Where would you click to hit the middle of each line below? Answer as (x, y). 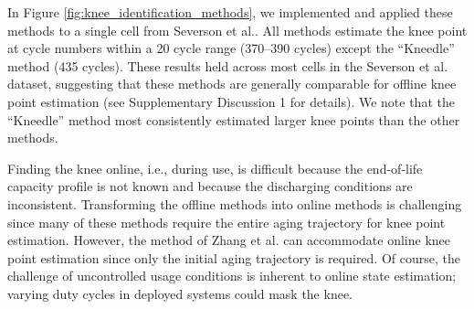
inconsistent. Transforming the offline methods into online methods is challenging (235, 203)
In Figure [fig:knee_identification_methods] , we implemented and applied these (230, 12)
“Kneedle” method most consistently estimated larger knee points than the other (234, 119)
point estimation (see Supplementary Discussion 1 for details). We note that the (231, 101)
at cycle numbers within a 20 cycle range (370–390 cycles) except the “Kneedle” (231, 48)
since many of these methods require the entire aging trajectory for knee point (226, 222)
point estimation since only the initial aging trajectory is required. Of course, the (234, 257)
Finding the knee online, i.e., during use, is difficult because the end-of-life (215, 168)
